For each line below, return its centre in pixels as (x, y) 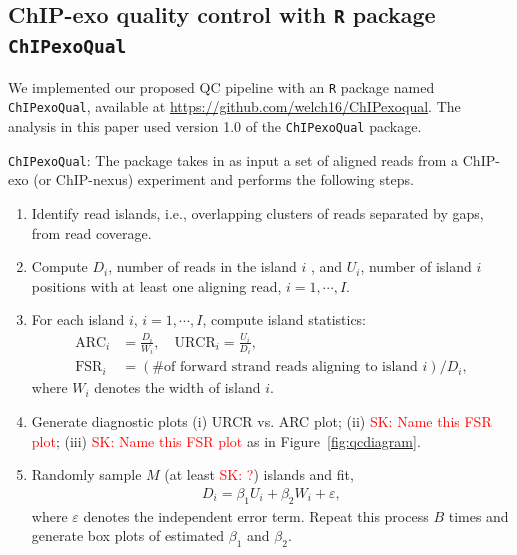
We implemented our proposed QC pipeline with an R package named (221, 86)
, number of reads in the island (202, 266)
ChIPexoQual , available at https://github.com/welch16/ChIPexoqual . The (234, 106)
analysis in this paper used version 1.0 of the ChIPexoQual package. (215, 126)
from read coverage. (91, 232)
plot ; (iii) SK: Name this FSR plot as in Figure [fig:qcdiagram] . (226, 440)
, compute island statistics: (284, 319)
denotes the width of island (177, 387)
